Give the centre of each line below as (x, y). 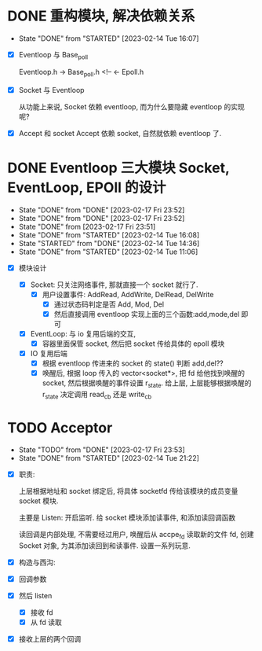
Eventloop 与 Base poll (53, 55)
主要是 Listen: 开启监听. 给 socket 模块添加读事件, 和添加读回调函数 (127, 517)
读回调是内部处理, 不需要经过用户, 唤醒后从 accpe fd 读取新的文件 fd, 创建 (136, 535)
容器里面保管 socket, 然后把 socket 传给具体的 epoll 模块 (133, 344)
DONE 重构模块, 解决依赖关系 (101, 16)
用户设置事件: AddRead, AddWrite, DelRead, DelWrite (128, 294)
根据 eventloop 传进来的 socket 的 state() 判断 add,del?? (133, 363)
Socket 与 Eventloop (51, 90)
